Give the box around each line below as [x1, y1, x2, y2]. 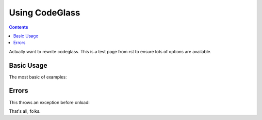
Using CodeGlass [9, 7, 80, 18]
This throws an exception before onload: [9, 99, 90, 105]
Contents [9, 24, 29, 30]
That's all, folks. [9, 108, 41, 114]
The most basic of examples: [9, 74, 67, 80]
